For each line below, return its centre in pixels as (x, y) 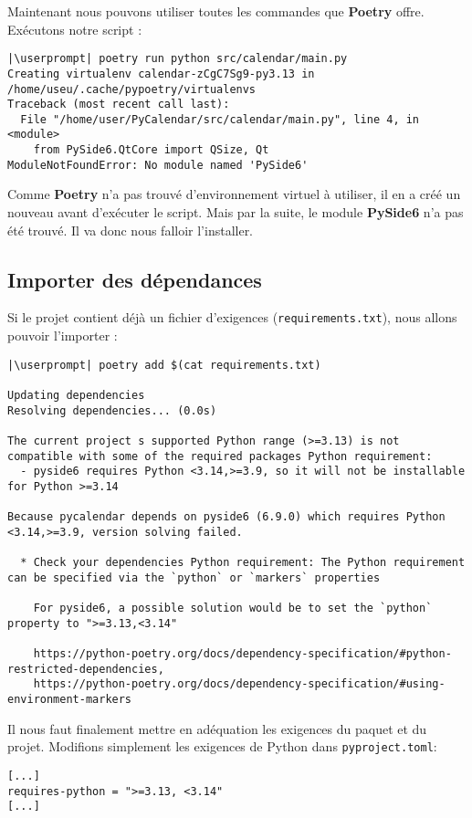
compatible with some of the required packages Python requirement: (220, 456)
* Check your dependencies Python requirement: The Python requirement (243, 563)
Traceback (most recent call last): (119, 105)
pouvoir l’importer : (63, 336)
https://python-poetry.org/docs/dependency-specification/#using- (239, 684)
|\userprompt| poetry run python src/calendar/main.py (178, 59)
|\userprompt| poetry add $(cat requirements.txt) (164, 365)
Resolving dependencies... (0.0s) (112, 410)
